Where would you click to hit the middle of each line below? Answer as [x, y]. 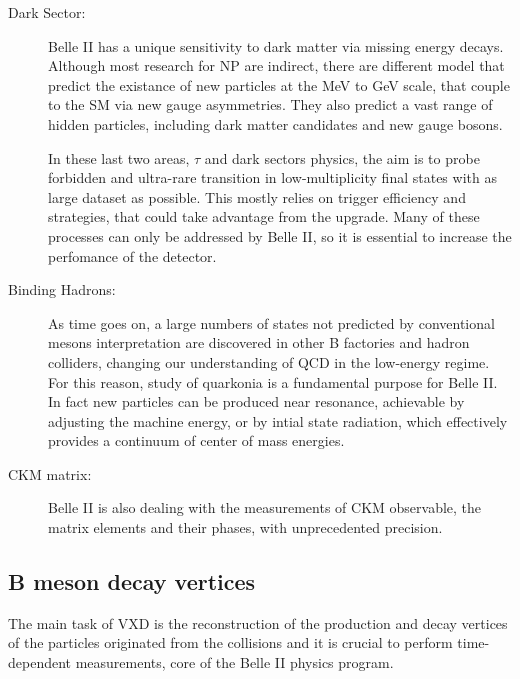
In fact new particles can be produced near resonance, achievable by [256, 401]
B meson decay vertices [132, 581]
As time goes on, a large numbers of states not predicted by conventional [271, 322]
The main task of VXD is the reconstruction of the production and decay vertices [258, 622]
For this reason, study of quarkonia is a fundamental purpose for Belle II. [273, 381]
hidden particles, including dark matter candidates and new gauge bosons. [275, 123]
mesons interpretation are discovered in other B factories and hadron [259, 342]
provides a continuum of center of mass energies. [196, 440]
